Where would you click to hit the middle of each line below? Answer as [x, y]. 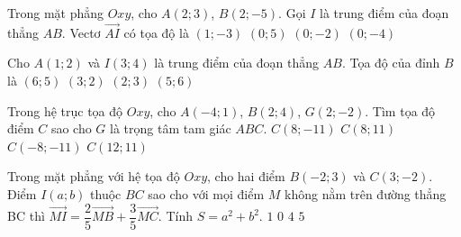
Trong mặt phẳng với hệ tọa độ [94, 176]
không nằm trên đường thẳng [366, 193]
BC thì [26, 216]
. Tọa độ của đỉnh [391, 63]
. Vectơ [81, 32]
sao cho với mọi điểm [206, 193]
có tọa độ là [156, 32]
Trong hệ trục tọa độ [65, 110]
